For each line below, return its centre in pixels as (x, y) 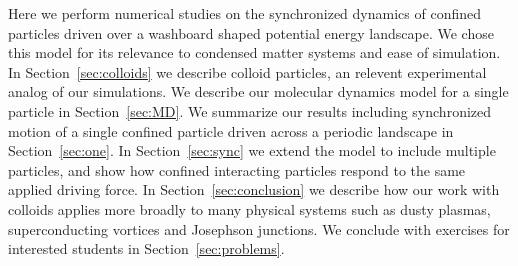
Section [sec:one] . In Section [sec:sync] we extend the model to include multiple (252, 150)
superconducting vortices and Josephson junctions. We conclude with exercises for (259, 228)
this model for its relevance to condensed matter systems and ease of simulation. (254, 52)
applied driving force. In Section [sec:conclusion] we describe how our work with (254, 189)
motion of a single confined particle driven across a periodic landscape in (231, 130)
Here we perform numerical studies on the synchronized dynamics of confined (244, 13)
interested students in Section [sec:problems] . (146, 248)
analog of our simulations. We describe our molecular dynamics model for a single (258, 91)
